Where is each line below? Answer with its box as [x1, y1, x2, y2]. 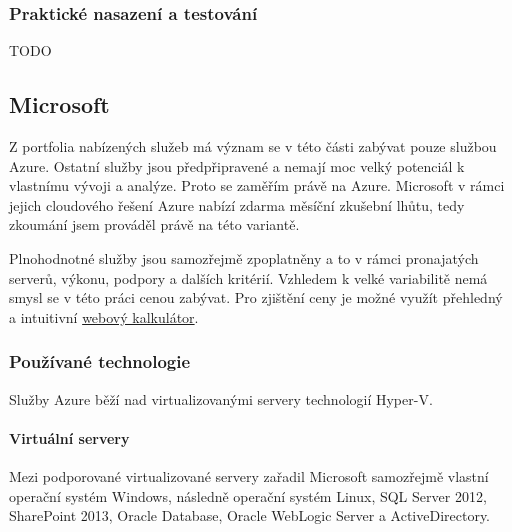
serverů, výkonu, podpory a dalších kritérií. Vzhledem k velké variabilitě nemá [9, 267, 488, 288]
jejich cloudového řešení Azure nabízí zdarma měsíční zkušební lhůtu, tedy [9, 194, 465, 215]
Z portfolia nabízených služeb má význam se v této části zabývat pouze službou [9, 136, 497, 157]
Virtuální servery [9, 427, 130, 448]
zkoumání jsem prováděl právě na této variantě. [9, 214, 300, 235]
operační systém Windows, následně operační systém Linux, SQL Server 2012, [9, 485, 487, 506]
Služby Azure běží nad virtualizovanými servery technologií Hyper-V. [9, 388, 433, 409]
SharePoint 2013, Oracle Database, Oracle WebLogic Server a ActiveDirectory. [9, 505, 491, 526]
